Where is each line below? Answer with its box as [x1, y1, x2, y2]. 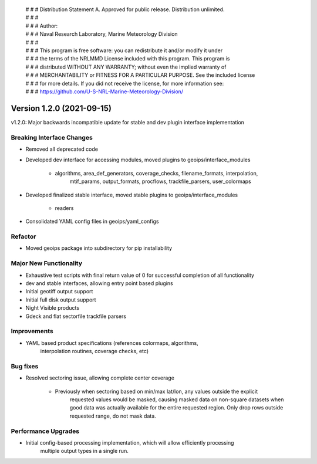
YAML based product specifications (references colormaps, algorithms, [25, 339, 199, 346]
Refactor [11, 232, 36, 241]
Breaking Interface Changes [11, 133, 93, 141]
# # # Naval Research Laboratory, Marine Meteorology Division [25, 31, 178, 38]
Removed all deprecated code [25, 145, 98, 153]
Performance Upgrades [11, 427, 79, 435]
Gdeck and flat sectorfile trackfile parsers [25, 313, 126, 320]
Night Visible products [25, 304, 79, 311]
